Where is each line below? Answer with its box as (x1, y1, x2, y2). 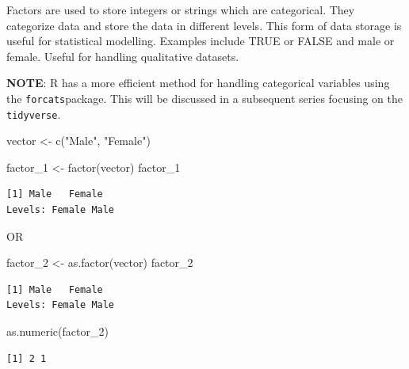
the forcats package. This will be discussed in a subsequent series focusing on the (6, 89, 403, 106)
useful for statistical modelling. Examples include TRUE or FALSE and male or (6, 32, 395, 49)
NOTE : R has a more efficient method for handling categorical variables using (6, 74, 390, 91)
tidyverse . (6, 105, 61, 122)
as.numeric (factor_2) (6, 323, 109, 340)
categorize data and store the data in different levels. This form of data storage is (6, 17, 402, 33)
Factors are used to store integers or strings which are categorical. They (6, 2, 355, 17)
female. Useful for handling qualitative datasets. (6, 48, 239, 64)
